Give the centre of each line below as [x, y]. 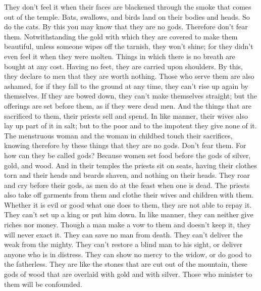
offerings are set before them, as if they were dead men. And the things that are [128, 105]
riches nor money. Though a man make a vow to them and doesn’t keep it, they [127, 225]
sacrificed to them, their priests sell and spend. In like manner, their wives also [126, 115]
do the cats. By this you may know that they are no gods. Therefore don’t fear [126, 27]
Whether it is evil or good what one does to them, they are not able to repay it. [128, 204]
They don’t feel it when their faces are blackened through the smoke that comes [128, 7]
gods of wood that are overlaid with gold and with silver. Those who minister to [128, 274]
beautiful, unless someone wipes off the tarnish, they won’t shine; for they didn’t [129, 46]
